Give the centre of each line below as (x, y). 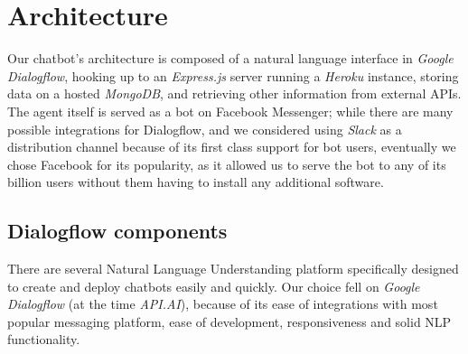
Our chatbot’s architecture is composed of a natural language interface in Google (230, 58)
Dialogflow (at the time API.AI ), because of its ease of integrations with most (223, 304)
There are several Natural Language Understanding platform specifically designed (233, 269)
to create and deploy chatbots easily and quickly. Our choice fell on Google (214, 286)
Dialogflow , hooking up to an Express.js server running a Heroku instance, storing (233, 75)
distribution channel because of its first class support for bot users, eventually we (232, 147)
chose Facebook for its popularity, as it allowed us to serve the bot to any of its (227, 164)
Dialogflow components (117, 231)
